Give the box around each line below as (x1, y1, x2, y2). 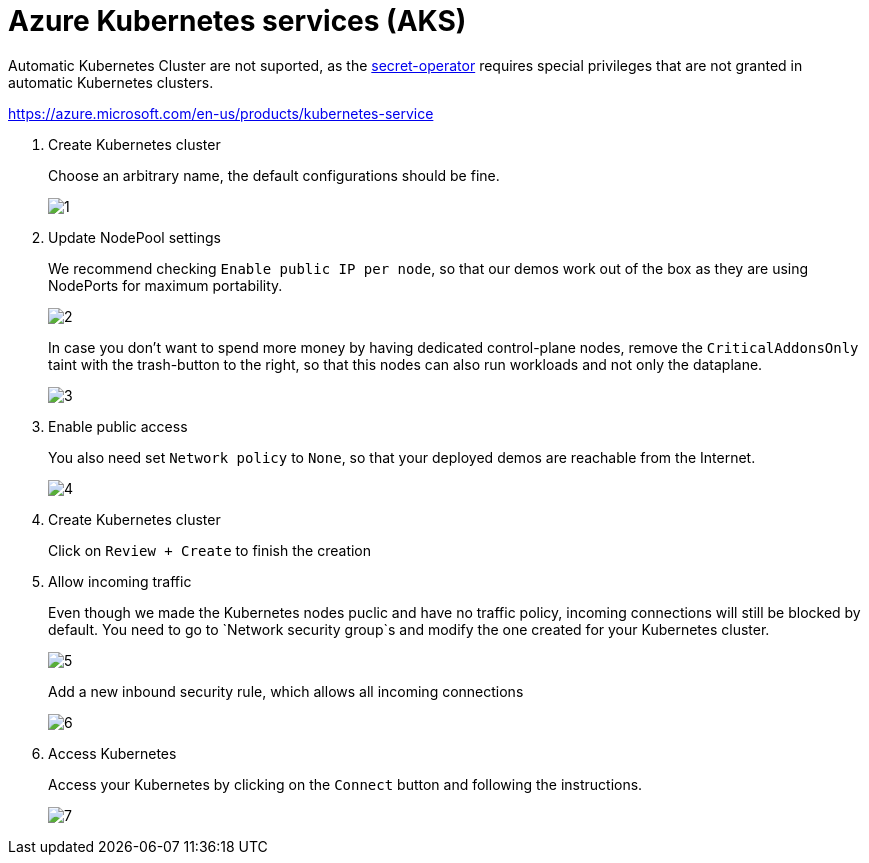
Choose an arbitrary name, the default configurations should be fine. (48, 166, 500, 184)
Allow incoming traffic (48, 572, 192, 590)
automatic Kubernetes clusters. (8, 73, 214, 91)
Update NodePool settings (48, 228, 221, 246)
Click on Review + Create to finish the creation (48, 541, 372, 559)
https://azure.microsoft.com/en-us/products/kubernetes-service (8, 104, 434, 122)
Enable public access (48, 417, 188, 435)
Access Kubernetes (48, 744, 177, 762)
